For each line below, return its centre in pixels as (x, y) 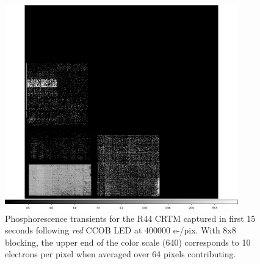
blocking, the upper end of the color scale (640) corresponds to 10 (128, 242)
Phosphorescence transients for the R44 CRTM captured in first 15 (130, 218)
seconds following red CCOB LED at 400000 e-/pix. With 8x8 (121, 230)
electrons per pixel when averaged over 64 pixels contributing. (121, 254)
